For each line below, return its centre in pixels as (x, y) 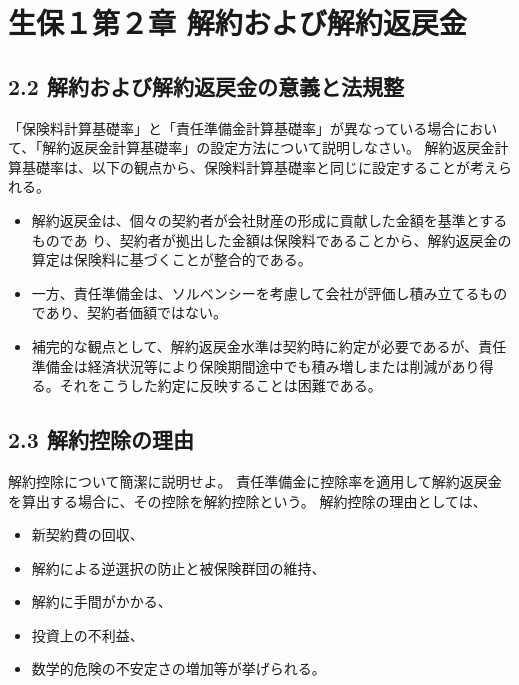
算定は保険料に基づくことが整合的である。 (171, 259)
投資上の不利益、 (87, 634)
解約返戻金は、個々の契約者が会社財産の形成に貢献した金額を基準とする (269, 219)
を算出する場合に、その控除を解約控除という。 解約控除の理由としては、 (247, 500)
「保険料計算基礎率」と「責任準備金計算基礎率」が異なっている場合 (232, 127)
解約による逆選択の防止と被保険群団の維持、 (178, 567)
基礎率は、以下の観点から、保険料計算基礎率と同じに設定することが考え (259, 166)
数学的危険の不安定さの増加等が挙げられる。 (178, 668)
